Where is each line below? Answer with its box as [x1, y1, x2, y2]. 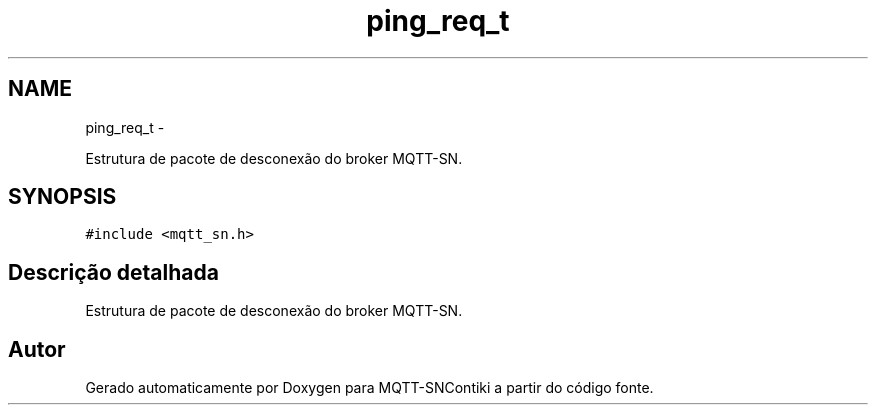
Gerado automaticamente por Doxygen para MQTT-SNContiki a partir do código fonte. [85, 379, 654, 397]
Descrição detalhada [8, 259, 219, 285]
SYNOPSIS [8, 184, 117, 210]
